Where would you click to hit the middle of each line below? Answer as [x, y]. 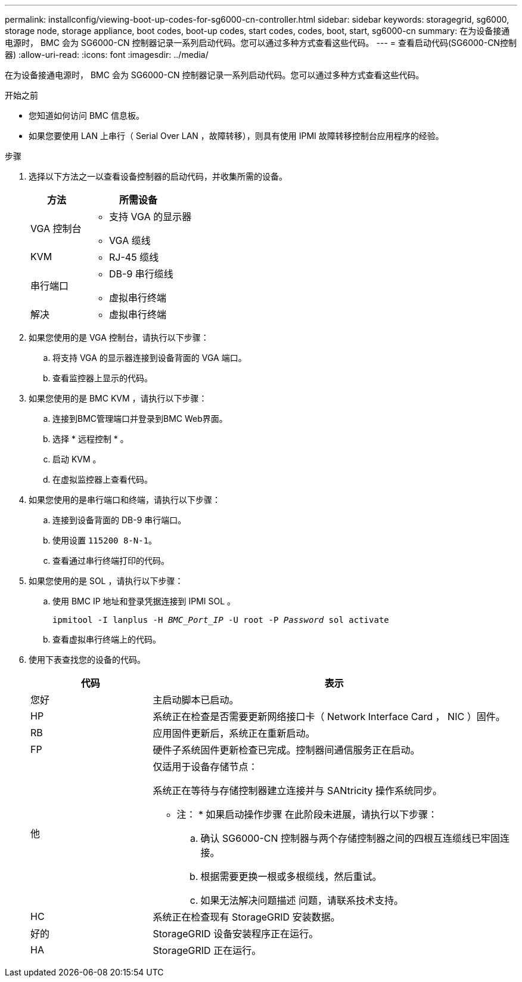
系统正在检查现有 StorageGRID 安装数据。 [246, 917]
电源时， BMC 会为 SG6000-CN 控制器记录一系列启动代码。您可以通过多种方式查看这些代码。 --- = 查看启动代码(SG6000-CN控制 [261, 43]
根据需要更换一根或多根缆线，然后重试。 [291, 876]
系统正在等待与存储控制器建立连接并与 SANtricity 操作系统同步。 [297, 790]
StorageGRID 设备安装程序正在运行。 [236, 934]
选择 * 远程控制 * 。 [91, 439]
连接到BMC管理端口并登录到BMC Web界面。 [140, 419]
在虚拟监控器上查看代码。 [102, 479]
